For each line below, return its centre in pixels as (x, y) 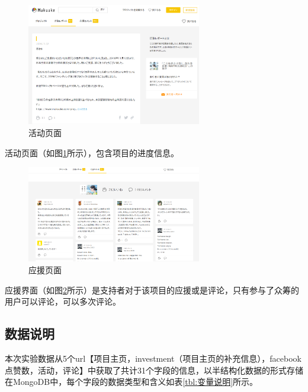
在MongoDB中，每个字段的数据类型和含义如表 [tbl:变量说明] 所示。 (131, 382)
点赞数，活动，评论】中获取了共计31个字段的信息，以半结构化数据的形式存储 (154, 370)
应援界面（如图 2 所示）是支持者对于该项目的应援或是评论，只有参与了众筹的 (152, 290)
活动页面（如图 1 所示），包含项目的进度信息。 (92, 152)
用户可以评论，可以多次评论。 (63, 301)
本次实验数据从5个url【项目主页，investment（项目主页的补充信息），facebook (153, 358)
